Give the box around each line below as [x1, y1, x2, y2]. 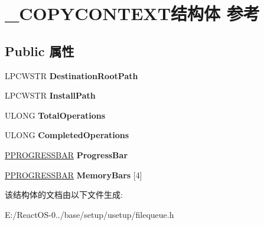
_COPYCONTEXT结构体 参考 [5, 1, 260, 25]
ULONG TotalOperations [5, 109, 106, 121]
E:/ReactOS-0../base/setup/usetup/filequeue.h [5, 208, 174, 220]
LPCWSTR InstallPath [5, 89, 96, 102]
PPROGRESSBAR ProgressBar [5, 148, 128, 161]
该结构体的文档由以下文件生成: [5, 188, 123, 201]
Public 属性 [5, 41, 74, 60]
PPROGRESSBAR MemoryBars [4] [5, 168, 142, 181]
